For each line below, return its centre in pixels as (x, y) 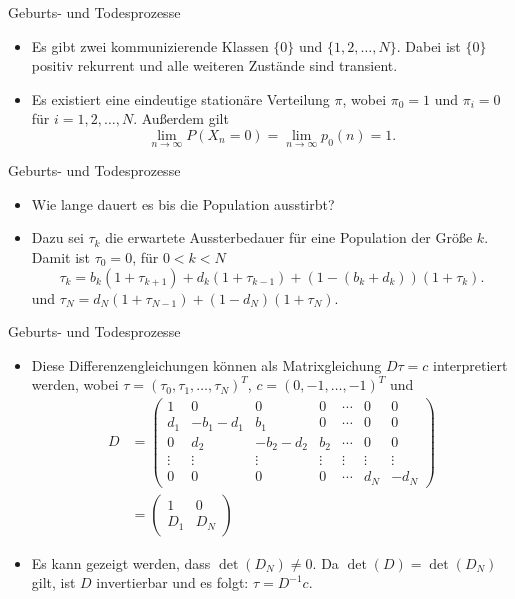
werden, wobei (75, 384)
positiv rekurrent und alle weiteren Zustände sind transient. (214, 65)
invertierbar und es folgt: (172, 582)
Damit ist (61, 256)
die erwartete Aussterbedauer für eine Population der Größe (289, 237)
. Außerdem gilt (181, 118)
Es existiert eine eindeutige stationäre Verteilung (180, 98)
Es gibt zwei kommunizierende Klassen (150, 45)
